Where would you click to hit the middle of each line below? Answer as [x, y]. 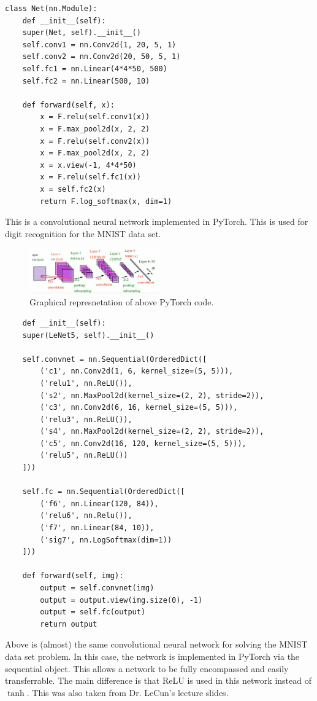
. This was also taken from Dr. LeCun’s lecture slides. [128, 692]
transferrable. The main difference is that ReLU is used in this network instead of [158, 680]
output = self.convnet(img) [97, 588]
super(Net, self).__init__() [82, 33]
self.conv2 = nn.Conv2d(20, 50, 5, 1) [101, 57]
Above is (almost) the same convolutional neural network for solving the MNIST [156, 644]
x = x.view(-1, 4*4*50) [88, 165]
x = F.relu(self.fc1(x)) [90, 177]
